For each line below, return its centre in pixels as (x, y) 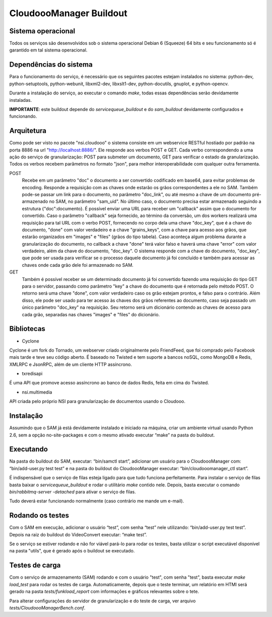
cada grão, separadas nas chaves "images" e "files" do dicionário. (91, 314)
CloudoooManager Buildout (69, 13)
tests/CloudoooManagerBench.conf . (47, 607)
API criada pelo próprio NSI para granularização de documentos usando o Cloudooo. (97, 402)
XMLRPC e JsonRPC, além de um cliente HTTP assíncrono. (71, 364)
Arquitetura (28, 131)
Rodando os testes (39, 515)
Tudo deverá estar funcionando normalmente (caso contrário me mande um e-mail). (97, 501)
